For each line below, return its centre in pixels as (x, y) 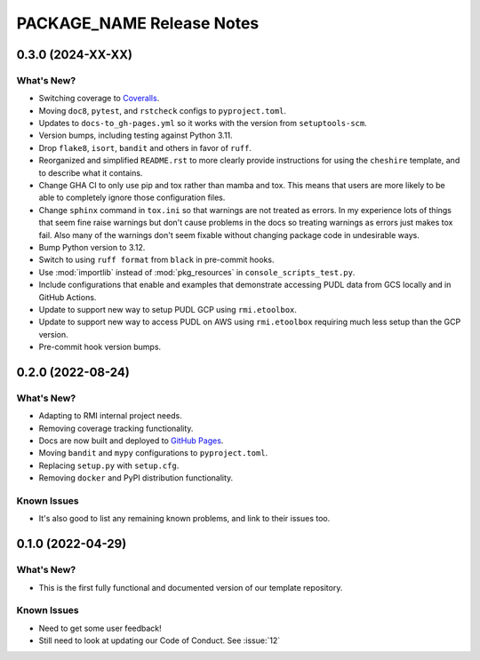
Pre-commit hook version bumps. (100, 347)
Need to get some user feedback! (100, 628)
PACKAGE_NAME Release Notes (138, 23)
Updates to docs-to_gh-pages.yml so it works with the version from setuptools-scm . (203, 123)
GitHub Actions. (68, 297)
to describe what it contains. (91, 172)
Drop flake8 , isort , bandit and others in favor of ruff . (145, 147)
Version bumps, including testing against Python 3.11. (136, 135)
